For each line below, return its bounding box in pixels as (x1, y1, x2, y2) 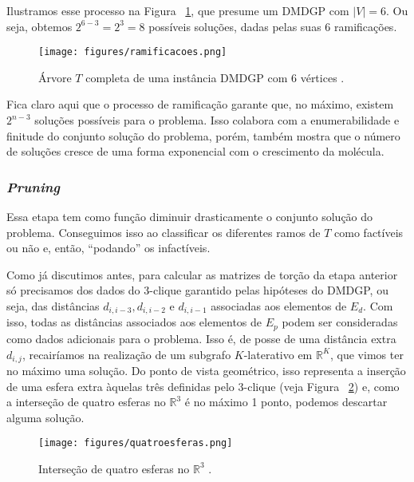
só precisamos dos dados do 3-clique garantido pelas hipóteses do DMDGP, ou (6, 282, 388, 298)
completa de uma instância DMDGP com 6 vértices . (85, 69, 345, 85)
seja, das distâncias (6, 298, 100, 314)
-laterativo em (243, 346, 313, 362)
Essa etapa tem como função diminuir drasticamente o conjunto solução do (6, 208, 373, 225)
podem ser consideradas (282, 314, 398, 330)
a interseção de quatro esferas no (6, 393, 166, 410)
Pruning (6, 176, 61, 196)
